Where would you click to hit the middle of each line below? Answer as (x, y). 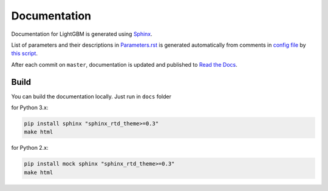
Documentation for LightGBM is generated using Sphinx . (82, 34)
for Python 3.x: (30, 108)
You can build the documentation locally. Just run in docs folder (91, 96)
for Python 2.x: (30, 148)
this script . (24, 53)
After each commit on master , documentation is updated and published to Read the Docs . (125, 64)
